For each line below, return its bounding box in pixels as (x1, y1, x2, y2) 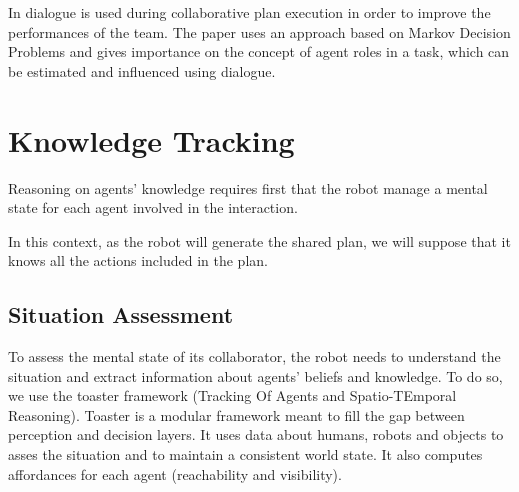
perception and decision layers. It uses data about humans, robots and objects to (8, 424, 504, 445)
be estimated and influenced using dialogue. (8, 60, 276, 81)
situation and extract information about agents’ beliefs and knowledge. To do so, (8, 365, 503, 386)
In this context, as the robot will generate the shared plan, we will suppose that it (8, 230, 511, 251)
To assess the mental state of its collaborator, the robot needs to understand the (8, 346, 501, 367)
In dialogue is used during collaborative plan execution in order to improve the (8, 2, 491, 22)
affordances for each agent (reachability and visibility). (8, 463, 342, 484)
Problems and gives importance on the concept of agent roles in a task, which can (8, 41, 510, 62)
